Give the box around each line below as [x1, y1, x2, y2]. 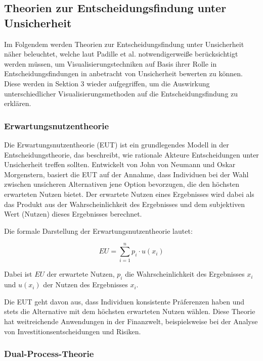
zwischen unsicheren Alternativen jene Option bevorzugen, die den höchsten [4, 179, 240, 189]
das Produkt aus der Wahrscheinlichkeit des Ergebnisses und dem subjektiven [4, 198, 245, 209]
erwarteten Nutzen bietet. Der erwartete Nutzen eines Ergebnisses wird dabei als [4, 188, 254, 199]
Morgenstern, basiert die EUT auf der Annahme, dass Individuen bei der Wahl [4, 169, 249, 179]
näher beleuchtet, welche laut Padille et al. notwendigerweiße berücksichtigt [4, 48, 238, 59]
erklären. [4, 98, 31, 109]
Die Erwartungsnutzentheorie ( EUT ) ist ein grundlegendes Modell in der [4, 139, 229, 149]
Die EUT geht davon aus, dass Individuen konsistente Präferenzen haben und [4, 296, 245, 306]
